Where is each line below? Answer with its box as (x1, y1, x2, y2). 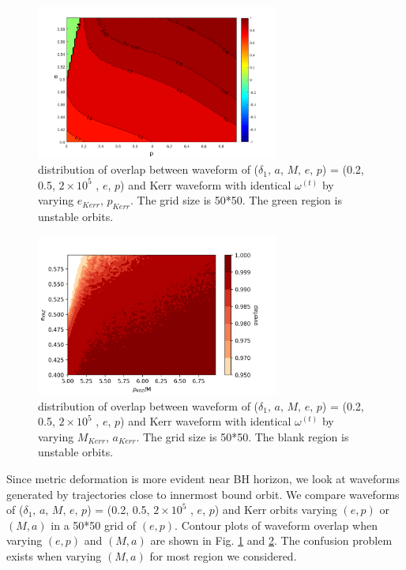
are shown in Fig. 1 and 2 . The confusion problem (150, 532, 393, 549)
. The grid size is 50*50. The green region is (130, 192, 342, 208)
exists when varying (6, 548, 102, 564)
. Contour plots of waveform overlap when (175, 516, 378, 533)
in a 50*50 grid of (51, 516, 137, 533)
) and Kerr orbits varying (214, 501, 337, 518)
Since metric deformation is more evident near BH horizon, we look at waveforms (6, 471, 400, 487)
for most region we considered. (149, 548, 297, 564)
